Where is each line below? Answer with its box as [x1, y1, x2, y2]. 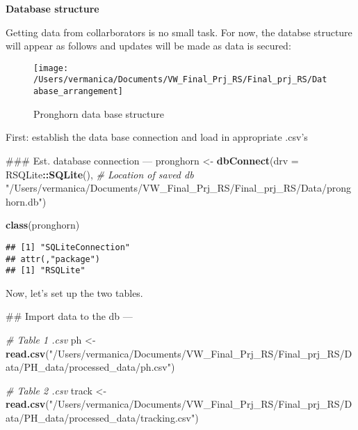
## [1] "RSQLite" [6, 266, 86, 276]
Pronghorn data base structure [33, 106, 164, 121]
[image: [33, 63, 69, 73]
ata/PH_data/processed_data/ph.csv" [6, 360, 171, 374]
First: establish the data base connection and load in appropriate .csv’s [6, 130, 308, 144]
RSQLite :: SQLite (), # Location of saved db [6, 167, 194, 181]
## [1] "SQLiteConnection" [6, 242, 130, 252]
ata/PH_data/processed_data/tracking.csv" [6, 410, 195, 425]
